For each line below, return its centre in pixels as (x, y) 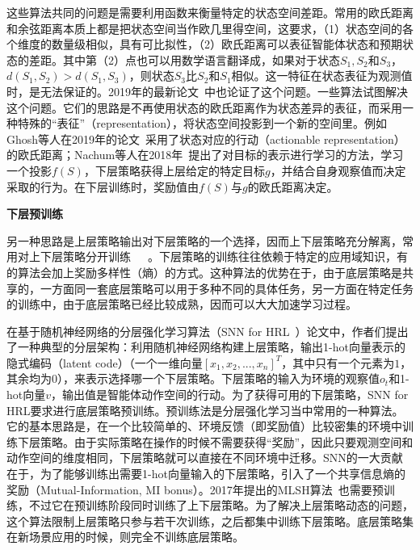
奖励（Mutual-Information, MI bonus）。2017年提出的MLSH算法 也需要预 (195, 489)
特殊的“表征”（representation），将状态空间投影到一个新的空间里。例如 (202, 123)
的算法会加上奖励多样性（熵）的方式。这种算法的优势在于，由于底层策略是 (204, 272)
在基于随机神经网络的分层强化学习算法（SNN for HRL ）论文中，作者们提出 (208, 331)
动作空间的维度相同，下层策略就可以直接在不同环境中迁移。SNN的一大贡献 (205, 458)
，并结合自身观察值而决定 (338, 170)
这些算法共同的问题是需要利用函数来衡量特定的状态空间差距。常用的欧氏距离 (210, 12)
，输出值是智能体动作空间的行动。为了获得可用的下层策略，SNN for (230, 395)
